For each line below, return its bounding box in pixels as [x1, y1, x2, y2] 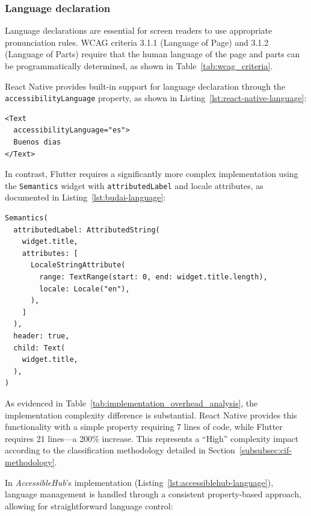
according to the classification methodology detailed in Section [5, 444, 235, 456]
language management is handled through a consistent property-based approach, [5, 488, 301, 500]
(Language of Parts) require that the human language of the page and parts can [5, 48, 300, 60]
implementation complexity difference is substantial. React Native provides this [5, 408, 297, 421]
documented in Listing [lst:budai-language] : [5, 191, 166, 204]
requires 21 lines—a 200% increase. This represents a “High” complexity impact [5, 432, 299, 444]
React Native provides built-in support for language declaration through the [5, 79, 286, 92]
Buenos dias [13, 138, 61, 147]
